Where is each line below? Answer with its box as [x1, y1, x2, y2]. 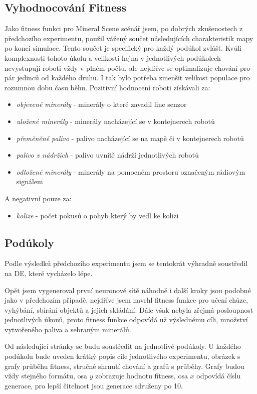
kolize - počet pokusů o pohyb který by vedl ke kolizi [16, 210, 179, 220]
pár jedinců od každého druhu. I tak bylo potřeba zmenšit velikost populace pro [5, 72, 250, 83]
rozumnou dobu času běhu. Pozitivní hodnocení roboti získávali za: [5, 82, 210, 92]
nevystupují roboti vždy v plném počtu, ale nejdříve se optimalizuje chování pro [5, 62, 250, 73]
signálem [16, 176, 43, 187]
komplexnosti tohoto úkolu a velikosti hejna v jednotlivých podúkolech [5, 52, 221, 63]
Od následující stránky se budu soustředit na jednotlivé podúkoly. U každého [5, 341, 241, 351]
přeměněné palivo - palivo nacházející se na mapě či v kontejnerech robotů [16, 133, 244, 143]
